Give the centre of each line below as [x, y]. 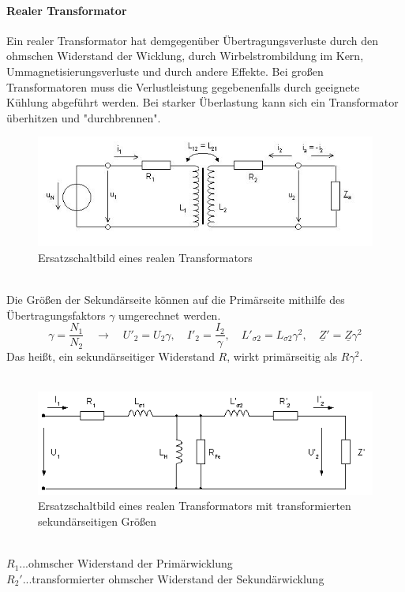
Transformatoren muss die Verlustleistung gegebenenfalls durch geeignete [183, 86]
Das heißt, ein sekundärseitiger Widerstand [111, 356]
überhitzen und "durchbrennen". [84, 117]
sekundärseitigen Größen [97, 521]
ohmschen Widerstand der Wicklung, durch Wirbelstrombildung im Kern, [185, 56]
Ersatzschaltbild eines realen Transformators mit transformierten [195, 506]
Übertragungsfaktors [56, 315]
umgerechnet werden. [170, 315]
